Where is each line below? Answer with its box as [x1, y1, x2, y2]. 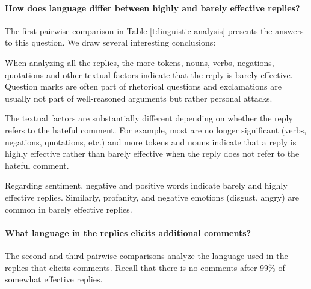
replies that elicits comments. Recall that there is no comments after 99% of [5, 261, 285, 273]
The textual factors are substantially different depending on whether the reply [5, 112, 293, 124]
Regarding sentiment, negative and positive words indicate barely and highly [5, 179, 288, 192]
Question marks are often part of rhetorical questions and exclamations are [5, 80, 282, 93]
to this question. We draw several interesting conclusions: [5, 36, 216, 49]
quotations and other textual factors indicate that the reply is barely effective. [5, 68, 293, 81]
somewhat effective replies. [5, 273, 103, 285]
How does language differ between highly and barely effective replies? [5, 1, 300, 14]
